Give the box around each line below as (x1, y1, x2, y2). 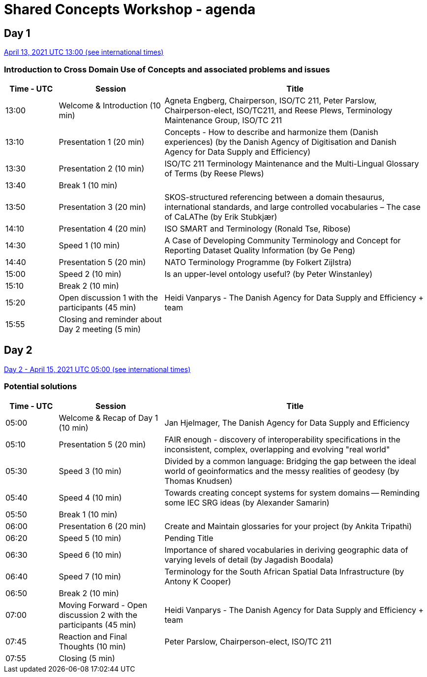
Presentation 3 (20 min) (59, 202, 146, 212)
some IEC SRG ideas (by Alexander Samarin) (164, 497, 330, 508)
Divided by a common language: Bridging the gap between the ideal (164, 456, 416, 466)
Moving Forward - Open (59, 600, 148, 610)
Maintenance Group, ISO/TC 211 (164, 115, 282, 125)
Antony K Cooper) (164, 576, 231, 586)
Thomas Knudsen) (164, 475, 233, 486)
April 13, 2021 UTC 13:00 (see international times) (4, 48, 164, 57)
